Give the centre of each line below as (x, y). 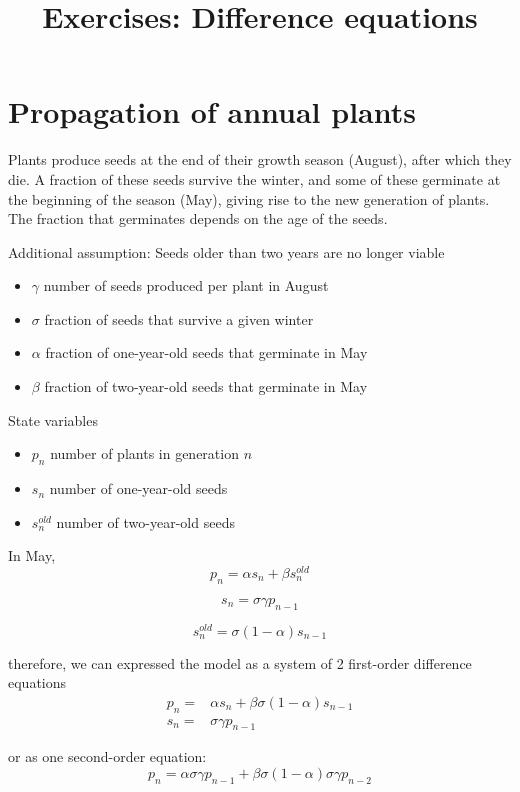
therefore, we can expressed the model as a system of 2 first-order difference (240, 662)
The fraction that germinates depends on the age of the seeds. (198, 218)
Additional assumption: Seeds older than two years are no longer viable (226, 251)
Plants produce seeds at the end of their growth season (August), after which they (260, 159)
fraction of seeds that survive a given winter (179, 318)
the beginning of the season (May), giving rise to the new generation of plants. (249, 198)
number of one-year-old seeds (138, 488)
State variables (53, 419)
